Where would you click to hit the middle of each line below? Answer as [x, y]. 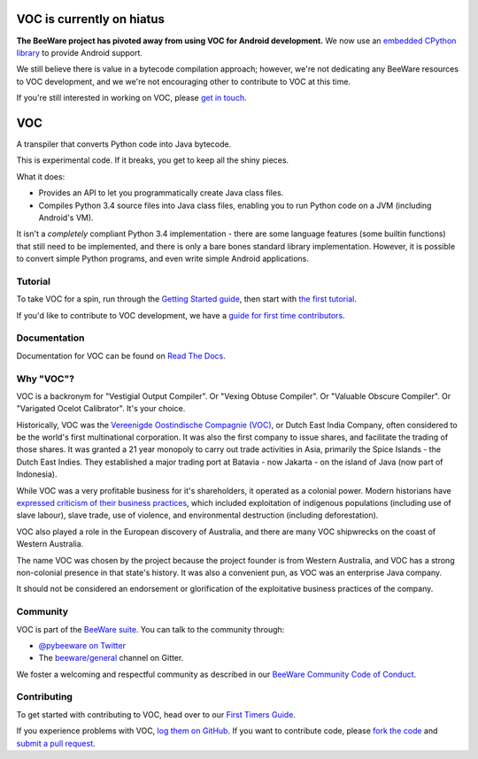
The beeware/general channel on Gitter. [111, 658]
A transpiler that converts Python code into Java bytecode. [124, 144]
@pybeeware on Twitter [82, 645]
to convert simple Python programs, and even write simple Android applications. [163, 259]
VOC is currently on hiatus [91, 19]
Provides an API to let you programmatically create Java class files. [161, 193]
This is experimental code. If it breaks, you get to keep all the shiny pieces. [153, 160]
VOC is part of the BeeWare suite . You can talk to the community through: [150, 629]
